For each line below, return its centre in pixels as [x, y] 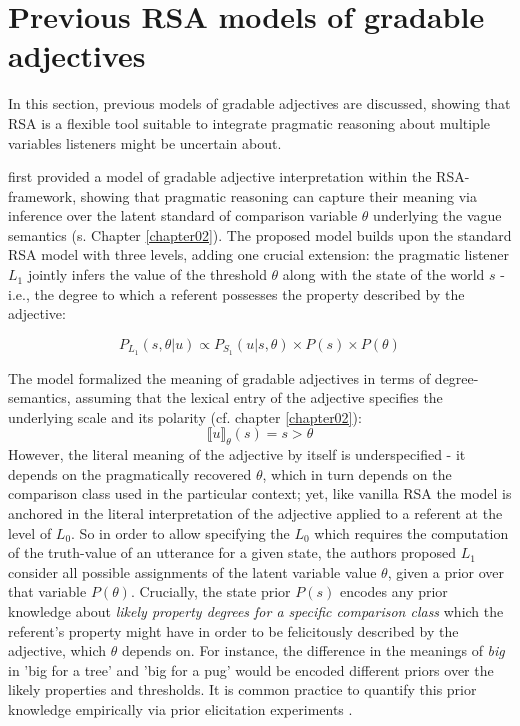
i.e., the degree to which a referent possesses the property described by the [236, 293]
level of [30, 532]
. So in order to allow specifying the [180, 532]
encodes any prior [393, 591]
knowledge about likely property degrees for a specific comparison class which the [256, 611]
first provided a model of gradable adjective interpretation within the [220, 176]
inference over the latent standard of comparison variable [183, 215]
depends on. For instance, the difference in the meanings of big [313, 650]
